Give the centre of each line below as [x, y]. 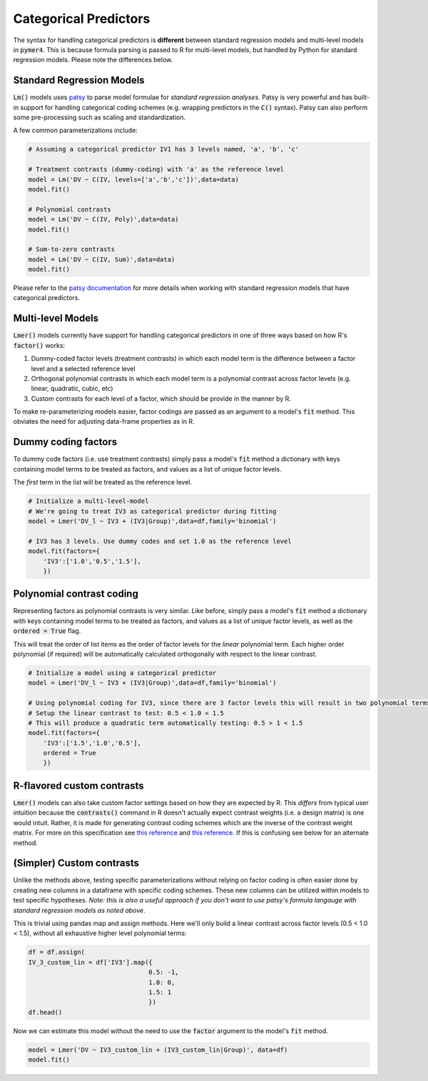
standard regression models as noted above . [79, 910]
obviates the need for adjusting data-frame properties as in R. [104, 422]
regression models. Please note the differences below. [93, 60]
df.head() [45, 1012]
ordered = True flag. [47, 631]
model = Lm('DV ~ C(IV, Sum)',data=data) [102, 259]
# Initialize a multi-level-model [88, 501]
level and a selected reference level [83, 369]
